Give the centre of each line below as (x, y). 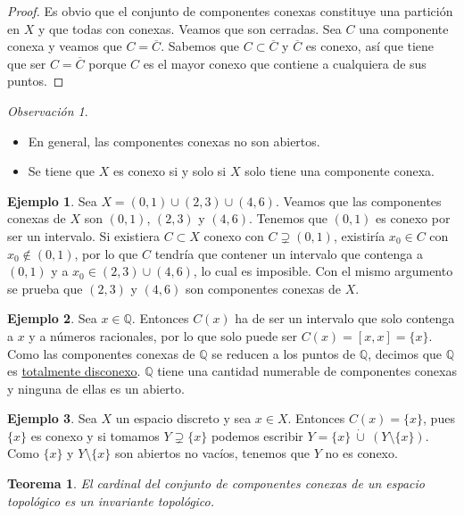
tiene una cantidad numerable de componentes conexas (307, 371)
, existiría (359, 235)
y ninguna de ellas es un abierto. (96, 388)
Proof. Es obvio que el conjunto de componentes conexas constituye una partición (230, 11)
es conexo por (413, 218)
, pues (439, 418)
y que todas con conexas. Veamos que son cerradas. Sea (190, 28)
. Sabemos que (200, 46)
